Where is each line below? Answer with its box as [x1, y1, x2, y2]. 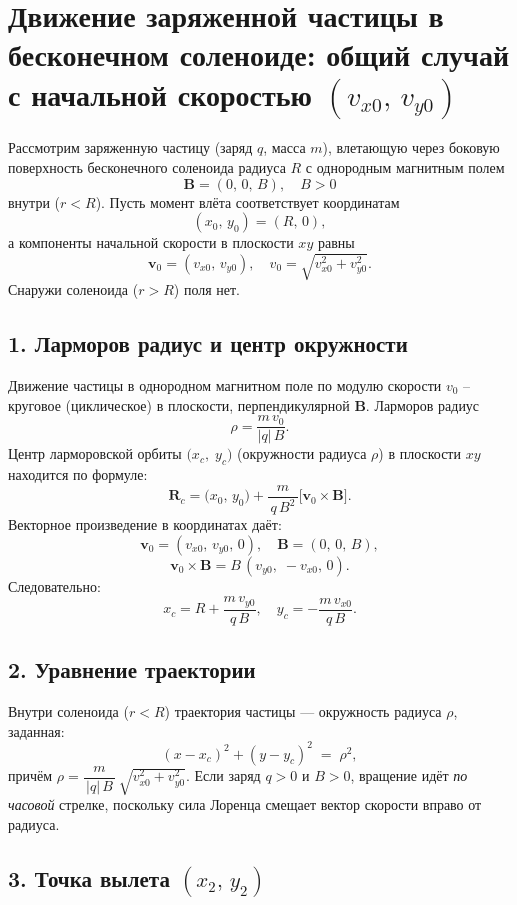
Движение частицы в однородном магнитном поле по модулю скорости [8, 375, 442, 396]
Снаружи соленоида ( [8, 279, 139, 300]
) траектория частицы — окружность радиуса [164, 700, 442, 721]
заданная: [8, 720, 65, 741]
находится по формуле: [8, 464, 148, 485]
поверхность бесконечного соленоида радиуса [8, 156, 286, 177]
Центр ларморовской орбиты [8, 443, 182, 464]
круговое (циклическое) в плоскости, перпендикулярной [8, 394, 350, 415]
